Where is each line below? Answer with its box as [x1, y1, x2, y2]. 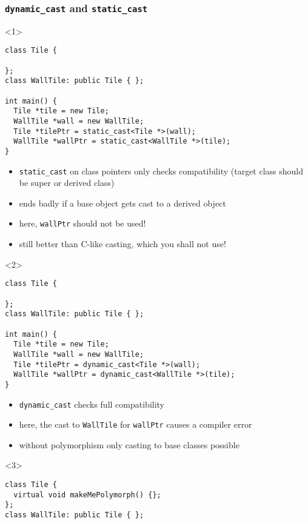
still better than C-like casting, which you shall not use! [19, 237, 226, 250]
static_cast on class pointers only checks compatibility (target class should [19, 164, 304, 177]
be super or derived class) [19, 176, 115, 189]
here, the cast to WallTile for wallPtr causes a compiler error [19, 418, 252, 431]
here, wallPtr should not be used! [19, 217, 146, 230]
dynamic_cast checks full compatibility [19, 397, 165, 410]
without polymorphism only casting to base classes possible [19, 438, 239, 451]
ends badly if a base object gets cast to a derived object [19, 196, 226, 209]
